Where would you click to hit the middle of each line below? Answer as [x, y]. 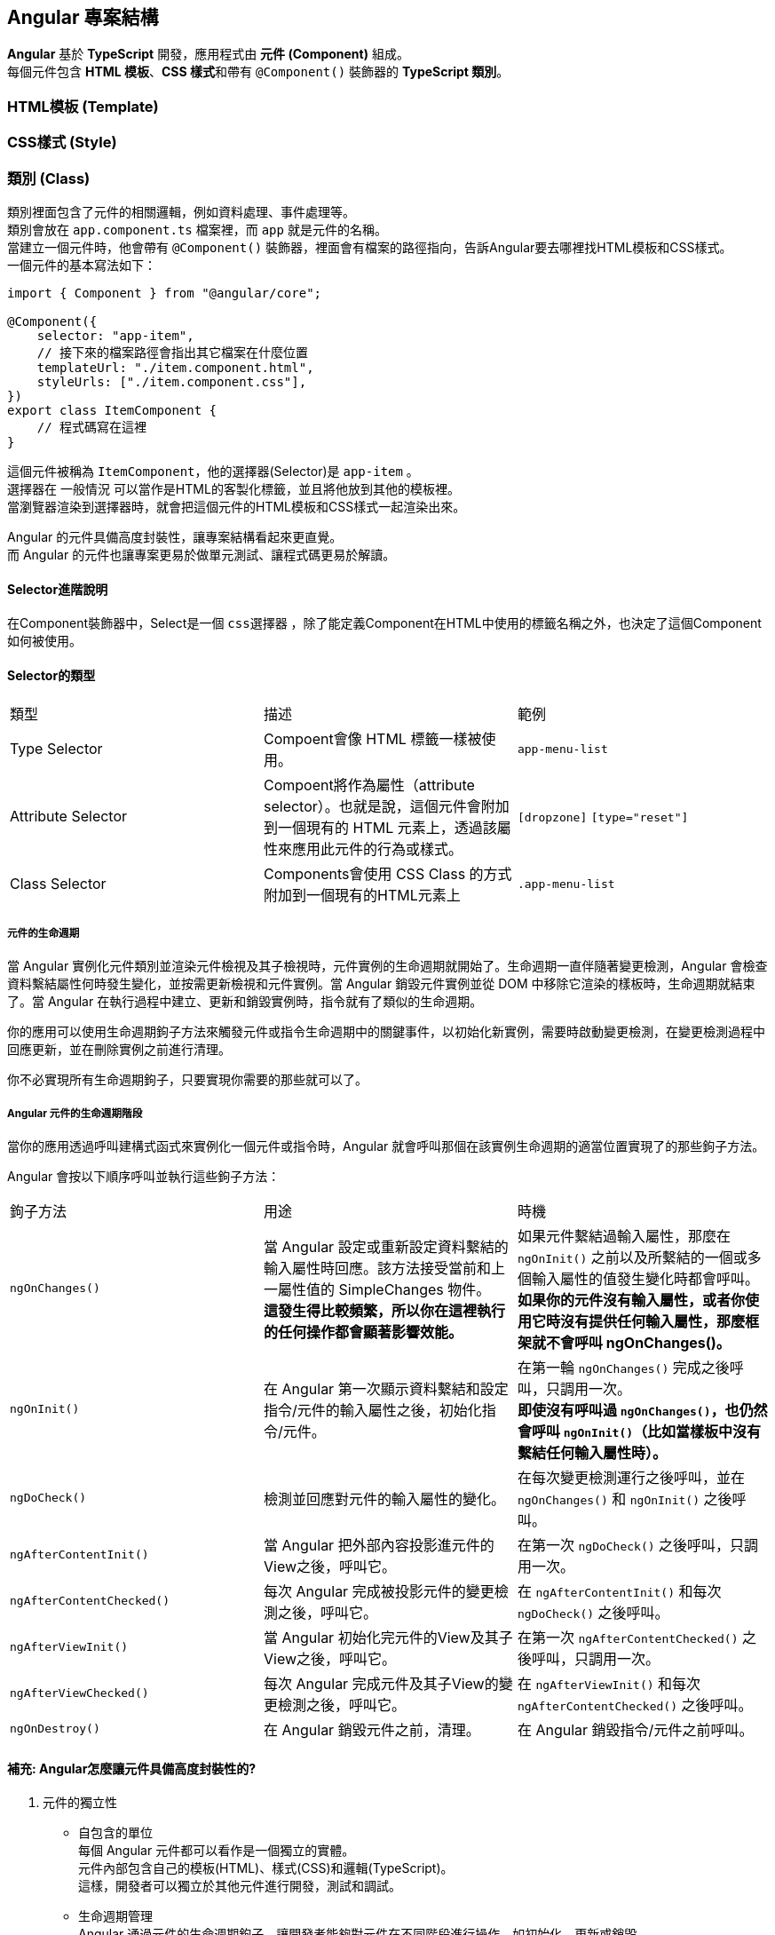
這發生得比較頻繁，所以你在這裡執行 [384, 1310]
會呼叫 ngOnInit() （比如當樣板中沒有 [639, 1431]
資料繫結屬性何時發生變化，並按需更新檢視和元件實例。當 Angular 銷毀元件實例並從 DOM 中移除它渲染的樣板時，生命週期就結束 [381, 984]
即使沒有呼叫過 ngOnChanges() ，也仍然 [642, 1410]
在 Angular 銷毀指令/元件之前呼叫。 [635, 1729]
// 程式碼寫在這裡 [92, 427]
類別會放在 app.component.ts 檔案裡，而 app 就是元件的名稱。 [197, 229]
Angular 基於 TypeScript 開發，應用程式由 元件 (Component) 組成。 [208, 54]
